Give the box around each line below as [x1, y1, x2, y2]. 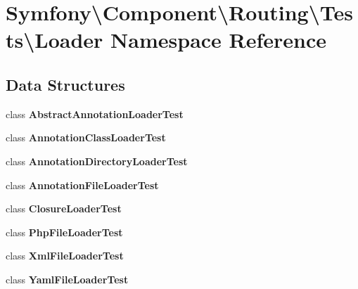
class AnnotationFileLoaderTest [6, 177, 159, 192]
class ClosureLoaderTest [6, 201, 122, 216]
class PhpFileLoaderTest [6, 224, 123, 239]
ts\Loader [6, 25, 103, 54]
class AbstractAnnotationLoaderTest [6, 106, 184, 121]
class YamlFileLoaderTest [6, 271, 129, 286]
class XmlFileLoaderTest [6, 248, 124, 263]
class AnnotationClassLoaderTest [6, 130, 166, 145]
